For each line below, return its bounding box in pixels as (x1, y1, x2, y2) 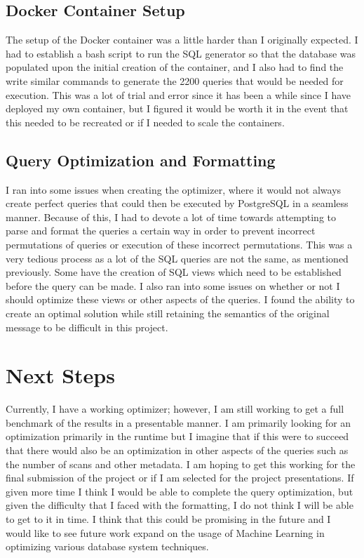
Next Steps (6, 361, 115, 390)
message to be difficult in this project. (6, 319, 168, 334)
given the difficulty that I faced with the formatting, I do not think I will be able (6, 498, 353, 512)
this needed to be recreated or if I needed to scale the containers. (6, 114, 285, 129)
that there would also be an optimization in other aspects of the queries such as (6, 443, 349, 457)
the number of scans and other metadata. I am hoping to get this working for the (6, 456, 356, 471)
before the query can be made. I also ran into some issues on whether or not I (6, 278, 340, 293)
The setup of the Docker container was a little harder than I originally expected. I (6, 32, 358, 47)
